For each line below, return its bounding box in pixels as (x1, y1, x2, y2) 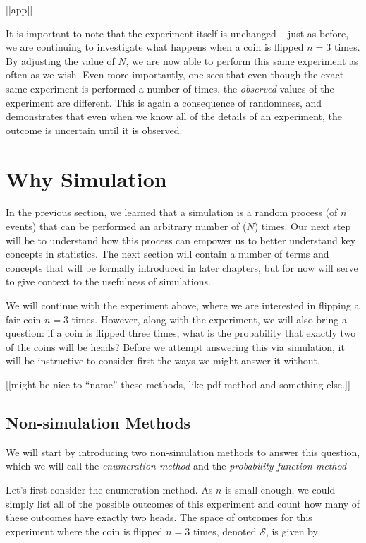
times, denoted (193, 523, 257, 538)
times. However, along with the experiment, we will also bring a (71, 311, 347, 326)
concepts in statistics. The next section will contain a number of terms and (6, 246, 329, 261)
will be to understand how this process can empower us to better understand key (6, 232, 356, 247)
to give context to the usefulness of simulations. (6, 274, 211, 289)
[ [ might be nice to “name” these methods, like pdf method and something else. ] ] (6, 377, 350, 391)
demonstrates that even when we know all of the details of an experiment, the (6, 109, 343, 124)
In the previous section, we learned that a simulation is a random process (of (6, 205, 338, 220)
